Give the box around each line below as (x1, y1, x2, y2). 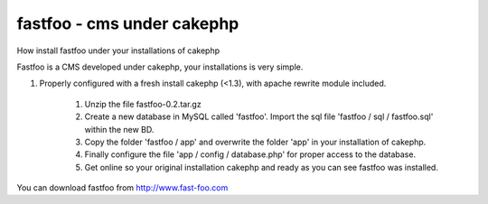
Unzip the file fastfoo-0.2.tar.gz (84, 98, 202, 109)
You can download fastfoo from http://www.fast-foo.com (16, 182, 229, 193)
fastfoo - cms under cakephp (16, 14, 239, 33)
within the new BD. (84, 124, 155, 134)
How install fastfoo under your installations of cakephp (16, 45, 221, 56)
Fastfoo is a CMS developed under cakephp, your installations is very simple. (16, 61, 304, 72)
